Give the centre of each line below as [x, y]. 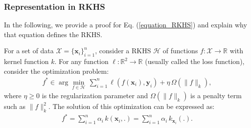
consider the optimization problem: [57, 71]
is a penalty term [216, 96]
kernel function [26, 61]
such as [15, 106]
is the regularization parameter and [95, 96]
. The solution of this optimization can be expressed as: [132, 106]
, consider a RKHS [123, 51]
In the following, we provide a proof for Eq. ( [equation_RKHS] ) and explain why [125, 25]
